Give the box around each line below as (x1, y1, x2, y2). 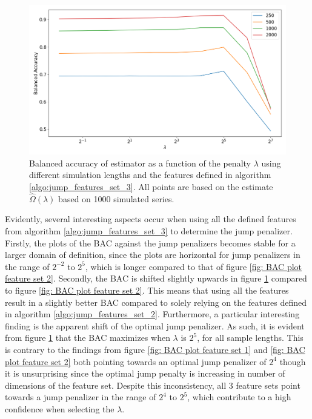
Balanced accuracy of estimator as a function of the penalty (29, 156, 251, 169)
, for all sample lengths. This (197, 331, 304, 344)
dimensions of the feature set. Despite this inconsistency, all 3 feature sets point (5, 378, 300, 391)
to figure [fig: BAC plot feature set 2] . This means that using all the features (5, 283, 289, 296)
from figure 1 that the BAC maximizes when (5, 331, 170, 344)
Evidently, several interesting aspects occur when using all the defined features (5, 213, 296, 225)
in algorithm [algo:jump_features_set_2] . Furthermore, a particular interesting (5, 308, 300, 320)
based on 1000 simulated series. (58, 192, 174, 205)
